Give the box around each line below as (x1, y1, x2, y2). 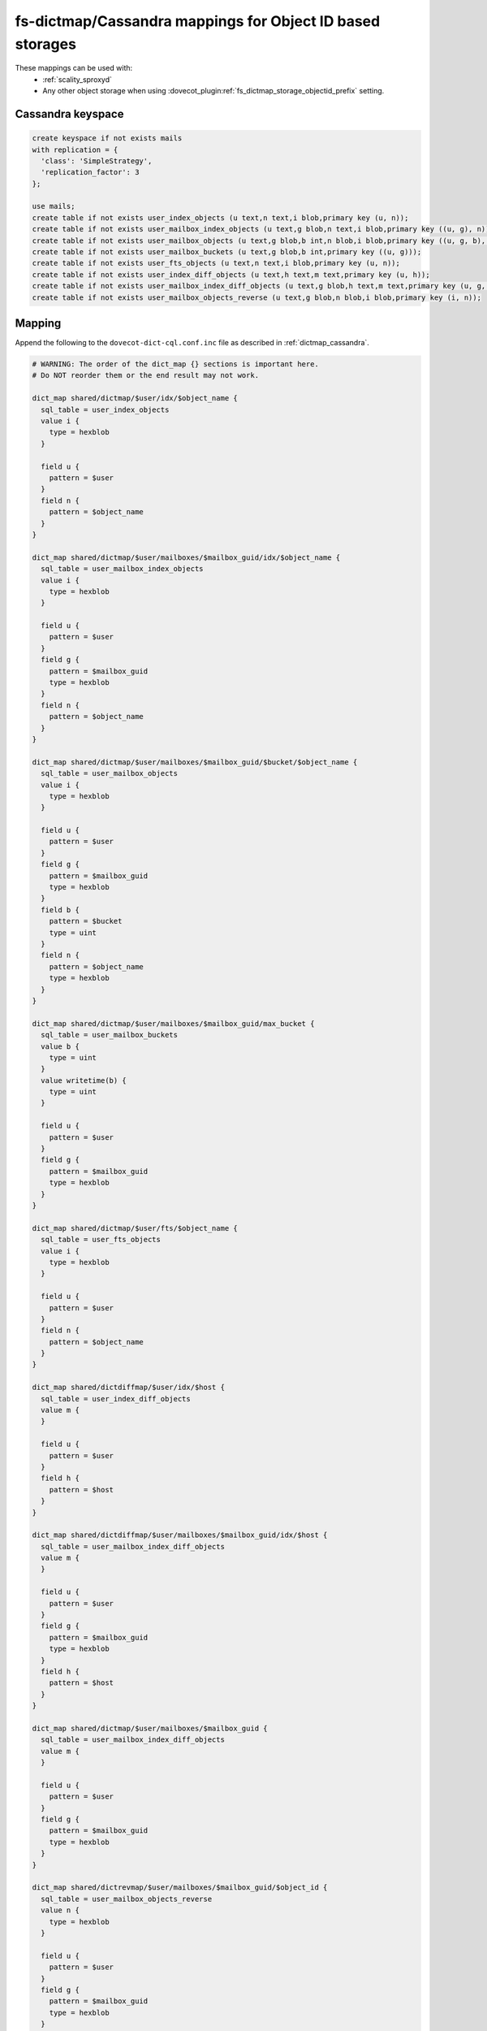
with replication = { (32, 145, 119, 154)
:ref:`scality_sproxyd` (42, 74, 113, 84)
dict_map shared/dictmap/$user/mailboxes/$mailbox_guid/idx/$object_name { (32, 552, 341, 562)
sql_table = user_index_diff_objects (41, 1394, 191, 1403)
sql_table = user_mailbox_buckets (41, 1030, 179, 1040)
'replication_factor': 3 (41, 167, 140, 177)
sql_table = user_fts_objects (41, 1235, 162, 1245)
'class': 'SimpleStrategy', (41, 156, 153, 166)
